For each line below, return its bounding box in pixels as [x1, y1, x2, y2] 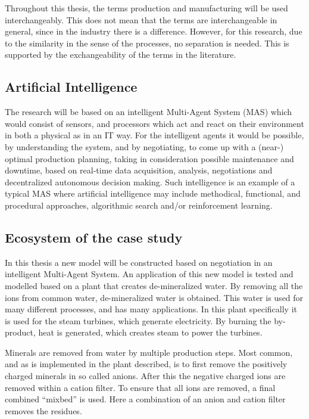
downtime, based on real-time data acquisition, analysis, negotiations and [5, 164, 273, 176]
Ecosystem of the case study [5, 228, 183, 246]
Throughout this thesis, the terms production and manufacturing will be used [5, 2, 288, 14]
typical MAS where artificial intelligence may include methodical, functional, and [5, 187, 301, 200]
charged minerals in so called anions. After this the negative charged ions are [5, 370, 286, 382]
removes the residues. [5, 404, 82, 417]
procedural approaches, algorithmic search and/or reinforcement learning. [5, 198, 273, 211]
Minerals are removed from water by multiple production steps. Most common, [5, 346, 293, 358]
